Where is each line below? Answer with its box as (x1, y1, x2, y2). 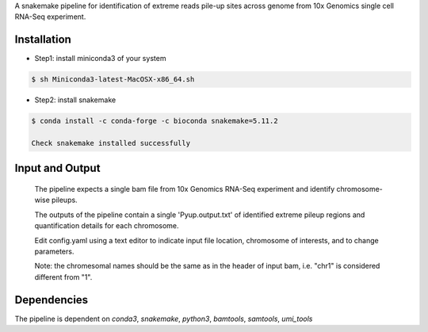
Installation (14, 32, 71, 47)
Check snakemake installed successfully (31, 139, 190, 148)
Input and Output (14, 162, 101, 175)
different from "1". (34, 272, 93, 281)
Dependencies (14, 293, 89, 307)
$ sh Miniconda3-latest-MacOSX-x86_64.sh (31, 75, 195, 84)
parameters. (34, 246, 75, 256)
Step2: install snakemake (34, 95, 117, 105)
